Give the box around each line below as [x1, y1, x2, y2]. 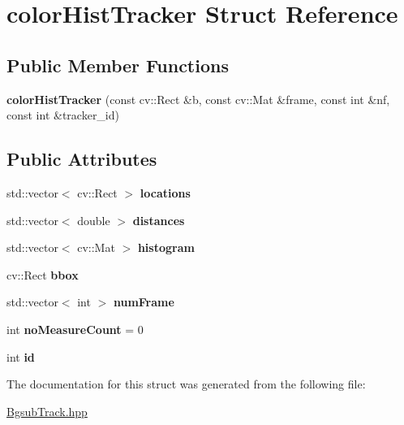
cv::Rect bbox [6, 266, 79, 283]
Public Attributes [6, 146, 157, 171]
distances [132, 211, 185, 228]
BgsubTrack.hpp [6, 402, 88, 419]
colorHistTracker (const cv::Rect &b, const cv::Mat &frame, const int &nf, [6, 90, 390, 107]
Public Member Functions [6, 52, 229, 77]
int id [6, 348, 35, 365]
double [77, 211, 110, 228]
